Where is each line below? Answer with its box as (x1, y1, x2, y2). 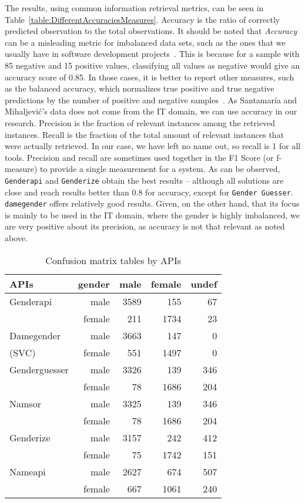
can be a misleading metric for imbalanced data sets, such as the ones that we (5, 36, 286, 48)
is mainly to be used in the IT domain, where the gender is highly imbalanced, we (5, 208, 300, 221)
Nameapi (9, 464, 46, 478)
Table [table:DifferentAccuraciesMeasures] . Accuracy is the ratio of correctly (5, 13, 280, 25)
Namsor (9, 396, 41, 410)
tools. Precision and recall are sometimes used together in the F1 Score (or (5, 151, 274, 163)
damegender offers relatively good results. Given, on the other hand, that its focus (5, 197, 300, 210)
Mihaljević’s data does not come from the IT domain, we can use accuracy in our (5, 105, 297, 117)
